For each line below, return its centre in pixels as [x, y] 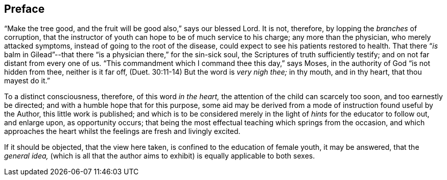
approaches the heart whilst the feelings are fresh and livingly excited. [122, 131]
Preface [25, 9]
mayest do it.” [27, 81]
